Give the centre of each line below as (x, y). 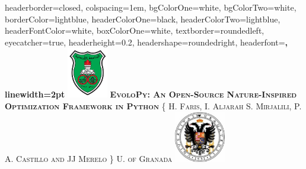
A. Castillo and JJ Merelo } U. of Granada (89, 158)
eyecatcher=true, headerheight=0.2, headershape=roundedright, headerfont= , (146, 42)
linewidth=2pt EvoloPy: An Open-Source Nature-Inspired (151, 94)
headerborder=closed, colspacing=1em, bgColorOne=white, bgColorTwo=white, (151, 7)
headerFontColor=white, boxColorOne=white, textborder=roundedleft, (135, 30)
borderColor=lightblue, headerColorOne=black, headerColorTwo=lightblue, (143, 19)
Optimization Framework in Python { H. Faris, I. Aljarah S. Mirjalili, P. (153, 105)
